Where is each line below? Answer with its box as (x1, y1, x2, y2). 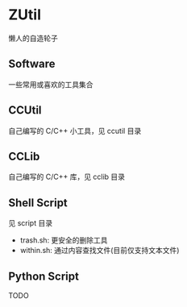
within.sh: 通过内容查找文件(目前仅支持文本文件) (19, 246, 180, 255)
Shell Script (8, 196, 69, 210)
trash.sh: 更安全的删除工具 (19, 235, 108, 245)
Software (8, 57, 56, 71)
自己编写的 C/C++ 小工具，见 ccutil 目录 (8, 126, 142, 135)
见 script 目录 (8, 218, 53, 228)
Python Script (8, 269, 79, 283)
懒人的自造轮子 (8, 33, 58, 43)
